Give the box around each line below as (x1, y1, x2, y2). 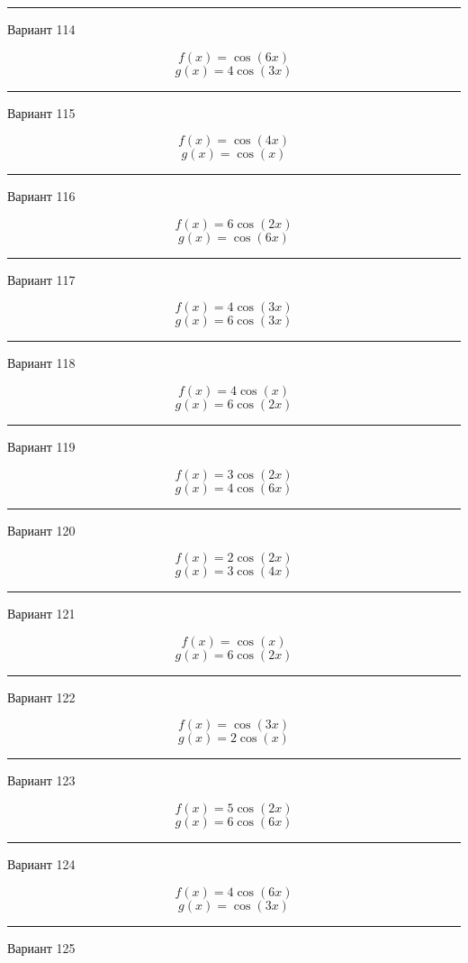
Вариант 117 (7, 270, 76, 289)
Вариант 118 (7, 353, 76, 372)
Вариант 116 (7, 187, 76, 206)
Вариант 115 (7, 103, 76, 122)
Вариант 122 (7, 687, 76, 706)
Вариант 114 (7, 20, 76, 38)
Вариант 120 (7, 520, 76, 539)
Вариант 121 (7, 604, 76, 623)
